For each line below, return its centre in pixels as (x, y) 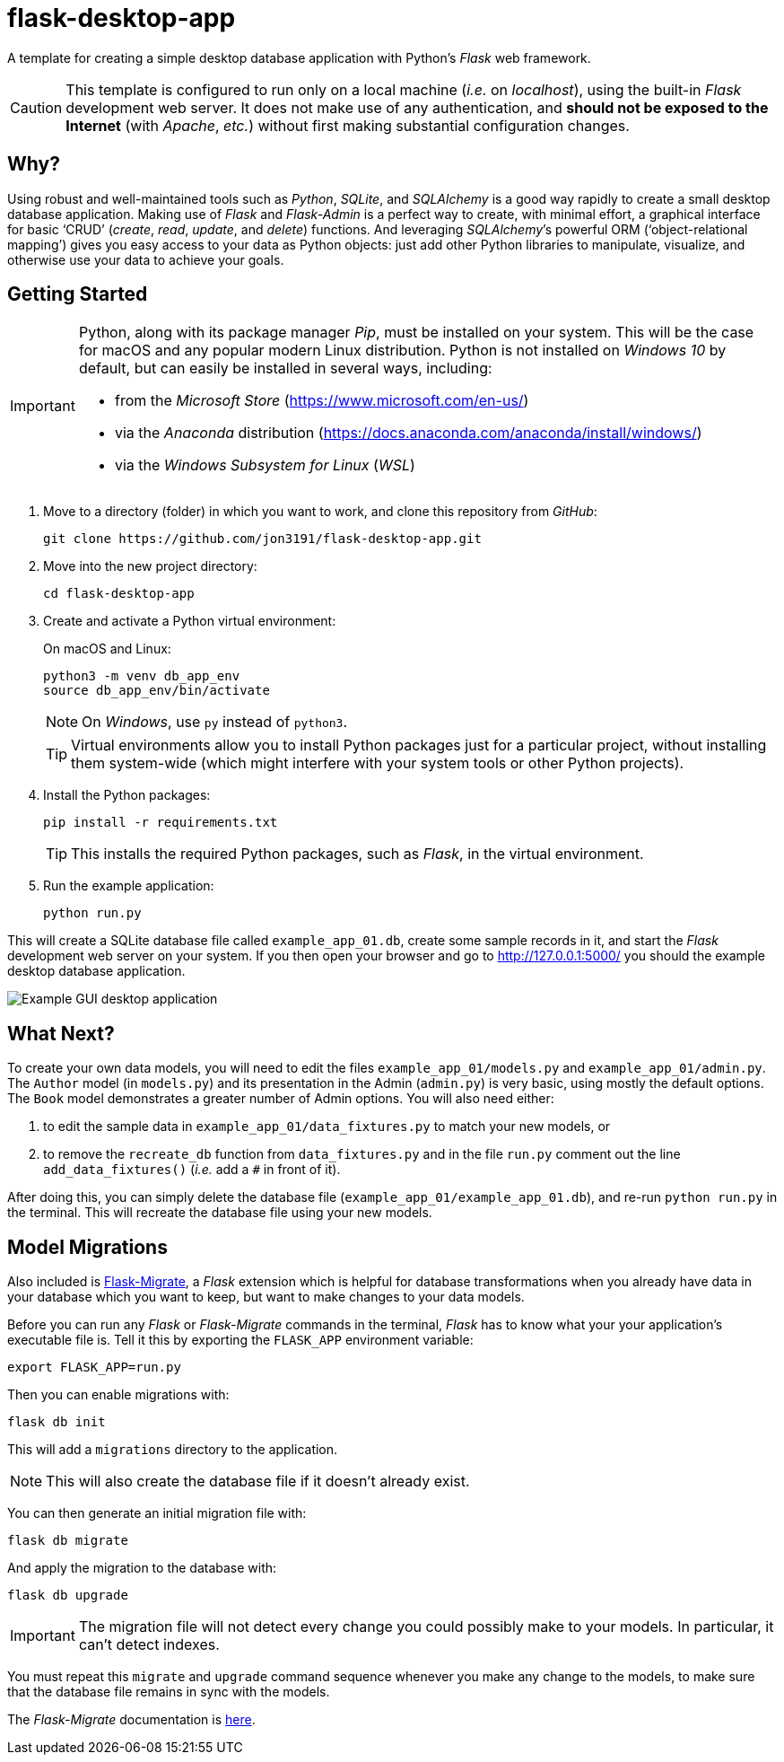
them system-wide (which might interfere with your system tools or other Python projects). (378, 763)
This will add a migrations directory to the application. (173, 1450)
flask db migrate (68, 1541)
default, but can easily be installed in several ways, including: (285, 368)
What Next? (61, 1033)
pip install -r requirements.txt (161, 823)
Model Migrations (87, 1247)
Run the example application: (129, 886)
